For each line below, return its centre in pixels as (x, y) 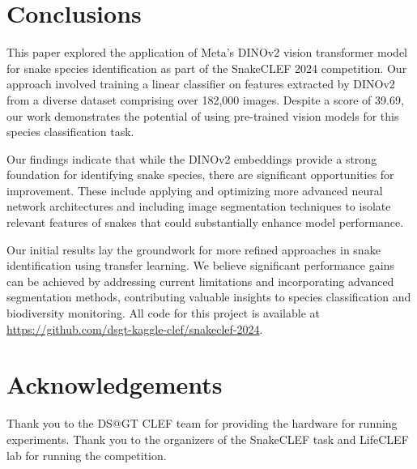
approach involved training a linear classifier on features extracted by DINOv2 (201, 84)
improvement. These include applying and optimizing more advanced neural (195, 190)
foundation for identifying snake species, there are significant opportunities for (200, 175)
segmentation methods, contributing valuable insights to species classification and (209, 297)
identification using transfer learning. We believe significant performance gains (200, 265)
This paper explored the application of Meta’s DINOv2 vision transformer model (207, 52)
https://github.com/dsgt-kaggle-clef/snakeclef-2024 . (135, 328)
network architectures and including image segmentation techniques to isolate (199, 206)
